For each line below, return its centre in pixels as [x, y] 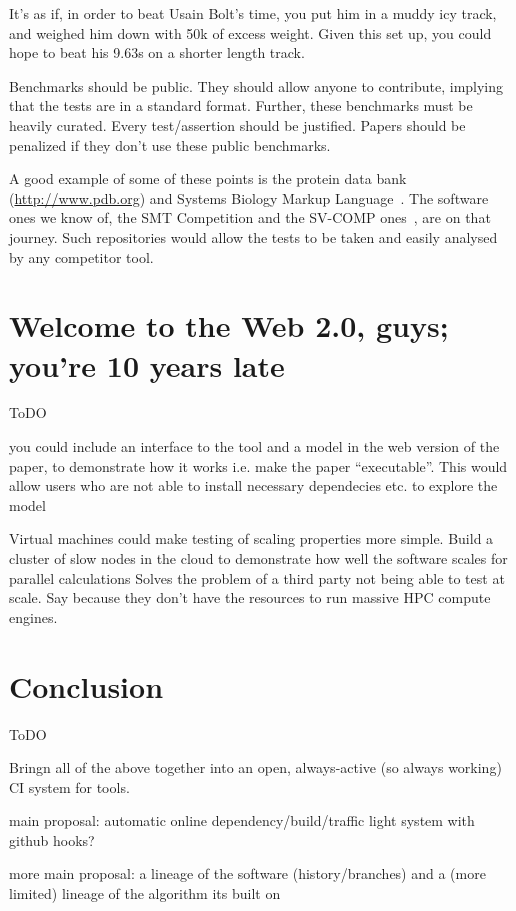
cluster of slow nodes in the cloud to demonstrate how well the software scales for [258, 558]
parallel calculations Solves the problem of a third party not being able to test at [257, 577]
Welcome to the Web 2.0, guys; [229, 325]
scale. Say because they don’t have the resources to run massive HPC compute [250, 597]
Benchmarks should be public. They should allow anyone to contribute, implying [256, 85]
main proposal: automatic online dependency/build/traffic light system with [242, 820]
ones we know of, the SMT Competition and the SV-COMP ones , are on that [250, 217]
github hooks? [52, 839]
